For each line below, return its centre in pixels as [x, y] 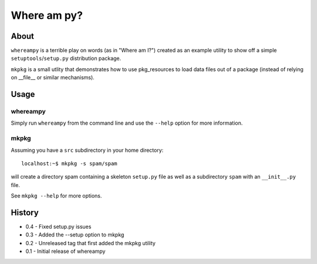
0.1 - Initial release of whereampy [65, 251]
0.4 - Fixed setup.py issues [58, 227]
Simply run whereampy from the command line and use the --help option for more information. [127, 123]
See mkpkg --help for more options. [56, 196]
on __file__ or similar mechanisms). [53, 78]
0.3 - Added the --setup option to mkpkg [75, 235]
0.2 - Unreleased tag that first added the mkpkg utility [90, 243]
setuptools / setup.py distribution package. [66, 58]
